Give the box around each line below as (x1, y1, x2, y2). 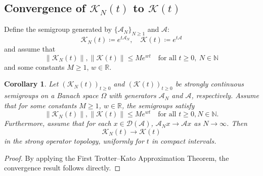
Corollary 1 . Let (4, 78, 59, 89)
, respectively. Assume (191, 90, 259, 101)
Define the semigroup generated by (4, 24, 112, 34)
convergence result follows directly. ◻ (4, 162, 121, 173)
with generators (109, 90, 156, 101)
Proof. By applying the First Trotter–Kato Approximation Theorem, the (4, 152, 229, 163)
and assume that (4, 43, 56, 54)
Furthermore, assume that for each (4, 118, 111, 128)
